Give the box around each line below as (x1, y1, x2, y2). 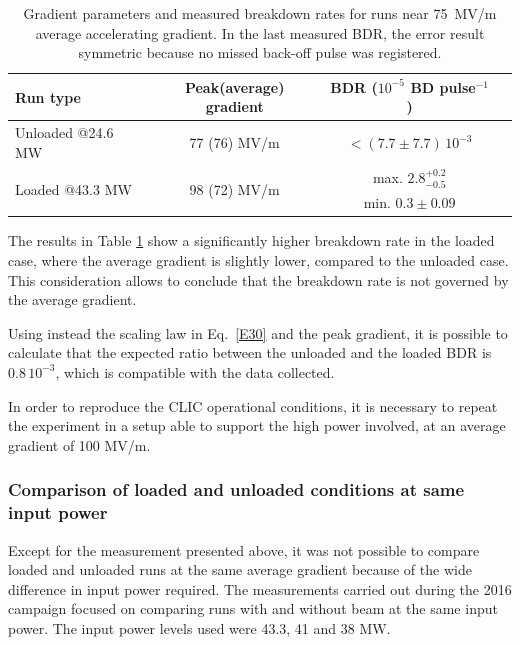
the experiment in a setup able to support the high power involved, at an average (8, 415, 506, 436)
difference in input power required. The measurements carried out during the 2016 (8, 578, 512, 599)
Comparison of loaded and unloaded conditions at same (8, 477, 465, 502)
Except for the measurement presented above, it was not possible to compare (8, 539, 480, 560)
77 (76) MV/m (189, 132, 280, 153)
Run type (15, 86, 81, 107)
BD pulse (410, 76, 476, 97)
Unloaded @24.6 (15, 122, 114, 143)
